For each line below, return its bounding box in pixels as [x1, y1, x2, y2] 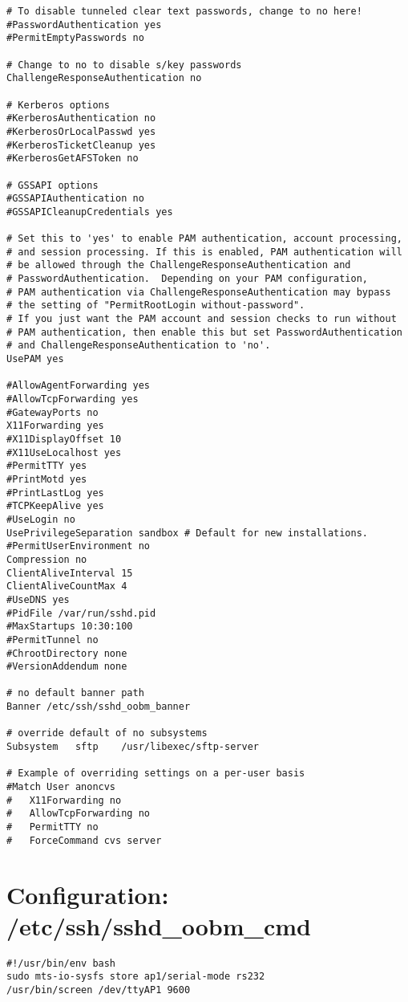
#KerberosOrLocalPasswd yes [6, 125, 156, 137]
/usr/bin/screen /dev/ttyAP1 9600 [6, 984, 191, 996]
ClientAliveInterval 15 [6, 567, 133, 579]
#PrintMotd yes [6, 473, 87, 485]
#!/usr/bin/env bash [6, 957, 116, 969]
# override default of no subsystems [6, 727, 208, 739]
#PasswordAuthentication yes [6, 18, 162, 31]
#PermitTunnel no [6, 633, 99, 646]
